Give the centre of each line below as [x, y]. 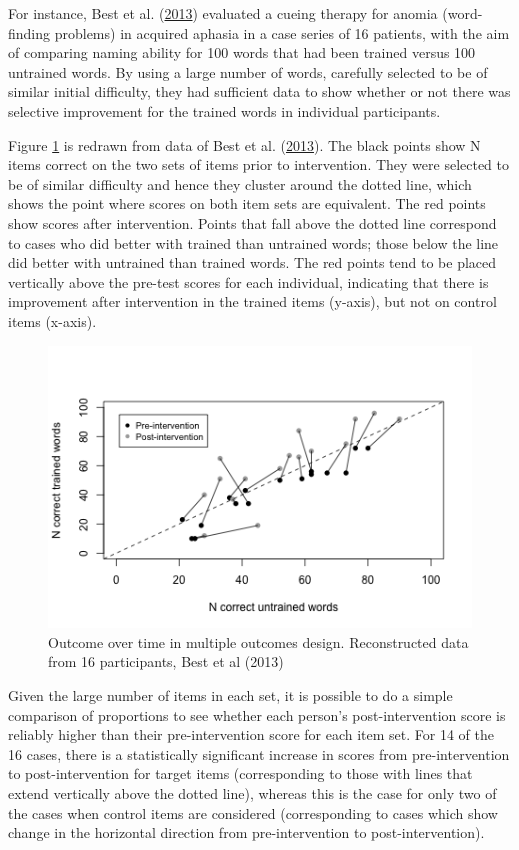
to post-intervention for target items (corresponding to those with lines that [240, 773]
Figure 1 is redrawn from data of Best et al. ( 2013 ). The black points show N [244, 144]
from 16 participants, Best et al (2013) [166, 661]
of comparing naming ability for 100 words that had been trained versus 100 [242, 52]
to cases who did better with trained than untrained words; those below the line [253, 242]
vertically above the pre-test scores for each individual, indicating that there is [248, 281]
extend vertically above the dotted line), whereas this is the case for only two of [252, 792]
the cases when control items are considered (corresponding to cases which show [253, 812]
